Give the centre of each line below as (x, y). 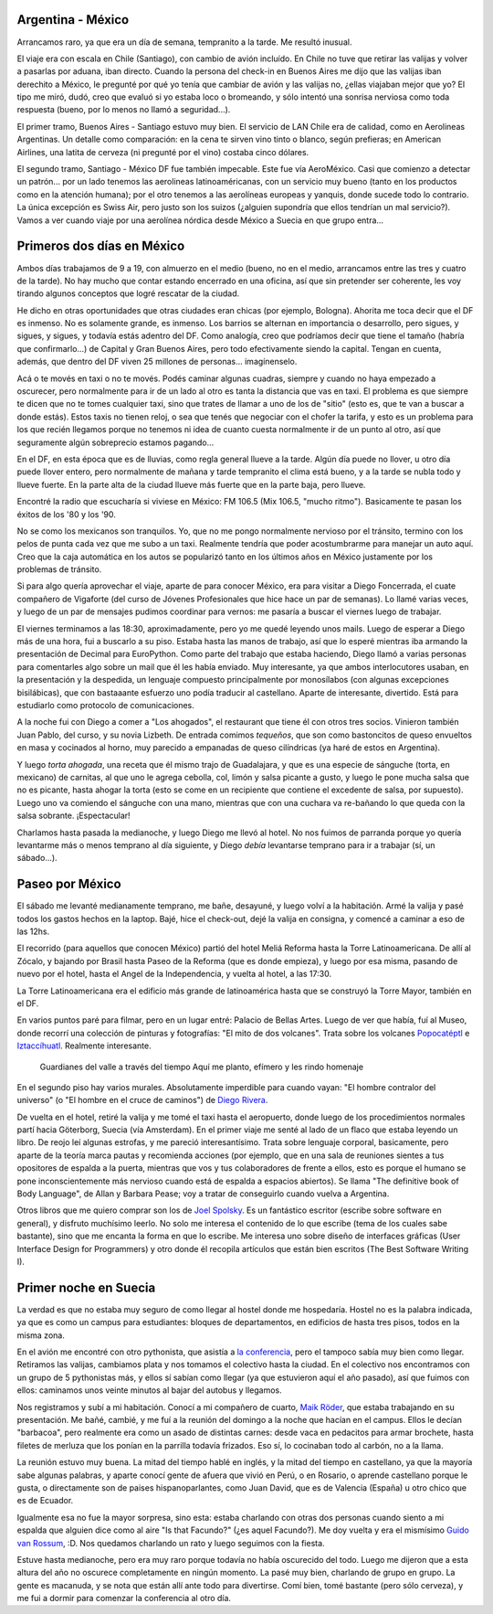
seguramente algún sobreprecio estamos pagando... (115, 442)
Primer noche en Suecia (86, 1287)
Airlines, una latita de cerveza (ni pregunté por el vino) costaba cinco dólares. (163, 152)
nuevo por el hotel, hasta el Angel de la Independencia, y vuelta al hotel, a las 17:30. (174, 974)
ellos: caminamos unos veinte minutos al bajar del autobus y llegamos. (149, 1390)
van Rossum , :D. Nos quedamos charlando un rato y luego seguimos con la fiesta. (171, 1543)
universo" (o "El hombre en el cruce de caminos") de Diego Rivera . (142, 1100)
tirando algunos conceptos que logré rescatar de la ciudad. (128, 293)
